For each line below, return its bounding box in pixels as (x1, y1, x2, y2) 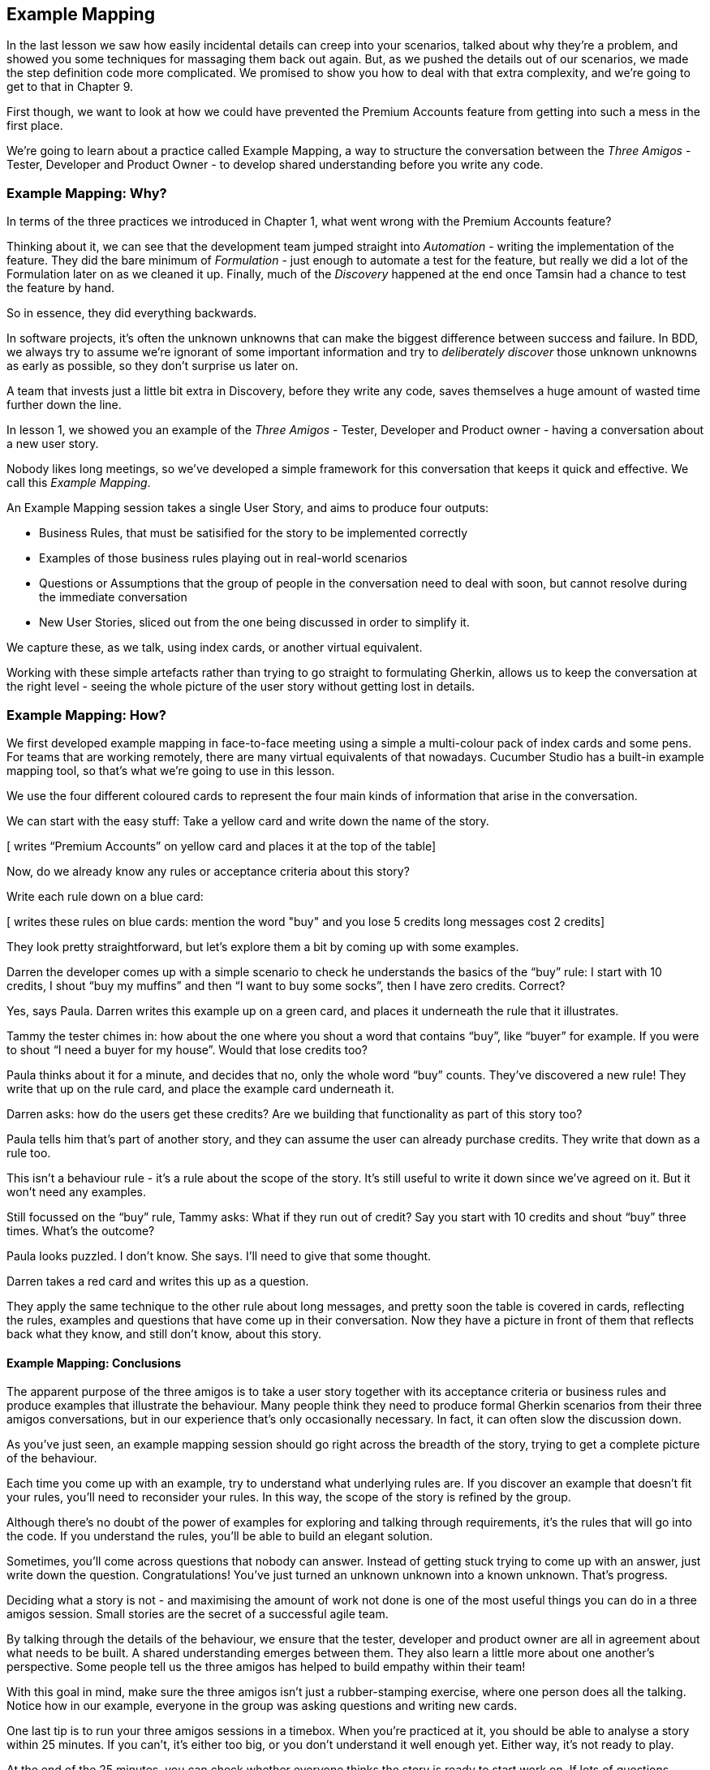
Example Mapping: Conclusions (6, 1355, 182, 1370)
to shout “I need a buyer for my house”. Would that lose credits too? (6, 1042, 368, 1057)
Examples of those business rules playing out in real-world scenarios (39, 551, 407, 566)
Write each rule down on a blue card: (6, 889, 204, 903)
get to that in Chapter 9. (6, 80, 133, 94)
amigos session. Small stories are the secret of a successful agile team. (6, 1607, 389, 1621)
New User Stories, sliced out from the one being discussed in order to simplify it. (39, 615, 470, 630)
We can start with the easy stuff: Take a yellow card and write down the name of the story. (6, 813, 489, 828)
